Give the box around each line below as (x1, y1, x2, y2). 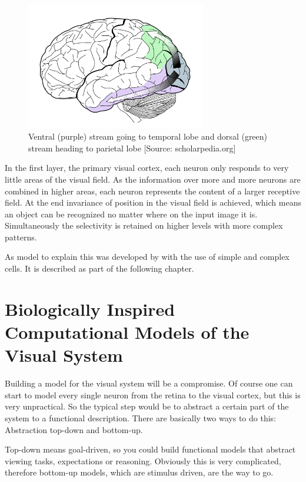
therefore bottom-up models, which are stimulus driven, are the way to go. (5, 466, 274, 478)
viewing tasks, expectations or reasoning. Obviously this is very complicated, (5, 454, 281, 467)
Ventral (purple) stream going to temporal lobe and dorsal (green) (28, 130, 268, 143)
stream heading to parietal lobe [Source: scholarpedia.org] (28, 141, 236, 154)
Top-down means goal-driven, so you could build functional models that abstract (5, 443, 296, 455)
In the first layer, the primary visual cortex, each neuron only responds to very (5, 161, 289, 174)
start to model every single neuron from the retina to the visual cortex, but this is (5, 388, 301, 401)
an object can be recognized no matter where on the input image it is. (5, 207, 258, 220)
